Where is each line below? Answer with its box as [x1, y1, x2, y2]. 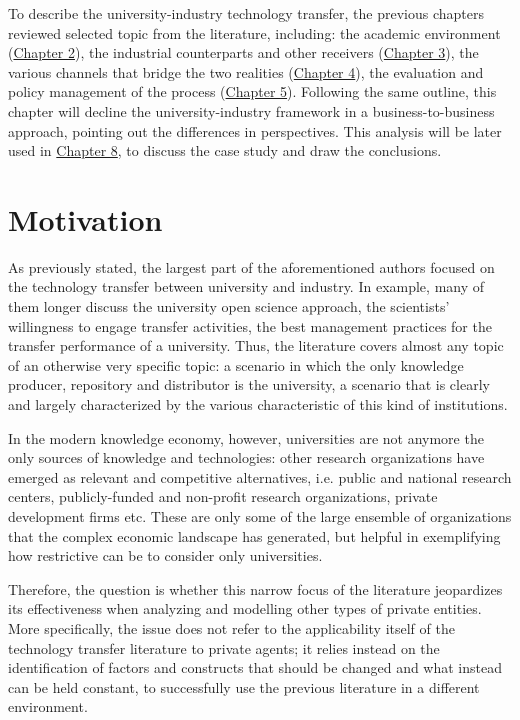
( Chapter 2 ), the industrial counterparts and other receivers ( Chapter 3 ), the [8, 42, 479, 63]
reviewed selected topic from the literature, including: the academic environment [8, 22, 501, 43]
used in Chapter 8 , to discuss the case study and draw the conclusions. [8, 140, 442, 161]
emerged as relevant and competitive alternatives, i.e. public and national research [8, 466, 512, 487]
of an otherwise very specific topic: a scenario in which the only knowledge [8, 354, 464, 375]
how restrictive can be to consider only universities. [8, 545, 323, 566]
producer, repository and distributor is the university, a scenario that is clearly [8, 374, 490, 395]
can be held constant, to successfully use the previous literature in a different [8, 676, 480, 697]
